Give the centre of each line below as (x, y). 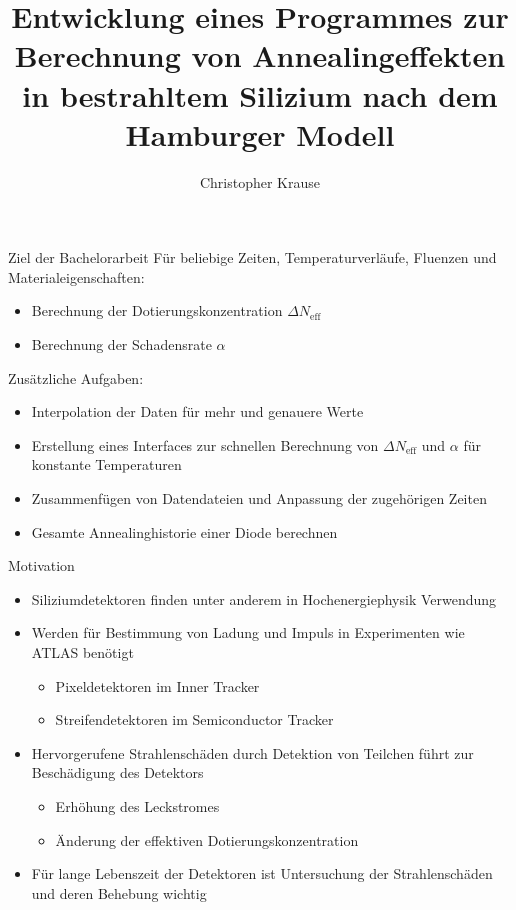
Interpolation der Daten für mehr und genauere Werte (197, 411)
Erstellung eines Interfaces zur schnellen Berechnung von (205, 444)
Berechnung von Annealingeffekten (260, 55)
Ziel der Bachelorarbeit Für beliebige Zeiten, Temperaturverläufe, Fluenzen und (252, 257)
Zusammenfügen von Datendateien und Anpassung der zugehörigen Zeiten (259, 498)
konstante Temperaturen (106, 464)
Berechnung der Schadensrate (121, 344)
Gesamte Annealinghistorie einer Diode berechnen (184, 531)
